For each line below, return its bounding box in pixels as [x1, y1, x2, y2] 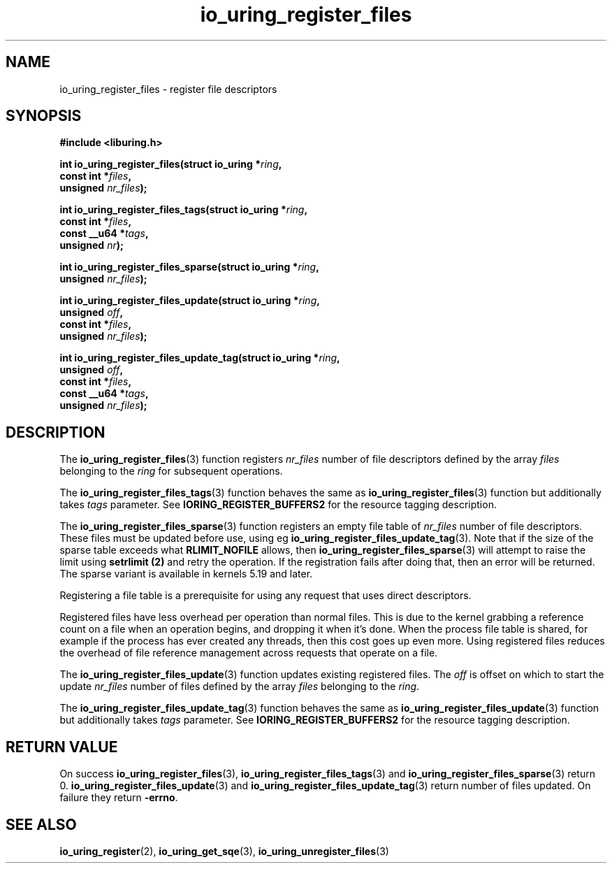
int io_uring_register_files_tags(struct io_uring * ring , [59, 203, 308, 216]
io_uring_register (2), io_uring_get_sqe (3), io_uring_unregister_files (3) [59, 845, 389, 857]
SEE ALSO [6, 815, 77, 833]
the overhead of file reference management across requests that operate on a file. [59, 647, 438, 659]
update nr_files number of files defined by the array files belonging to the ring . [59, 680, 420, 693]
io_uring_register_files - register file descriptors [59, 82, 277, 95]
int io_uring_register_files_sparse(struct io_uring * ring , [59, 261, 319, 273]
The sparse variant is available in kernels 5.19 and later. [59, 568, 313, 580]
